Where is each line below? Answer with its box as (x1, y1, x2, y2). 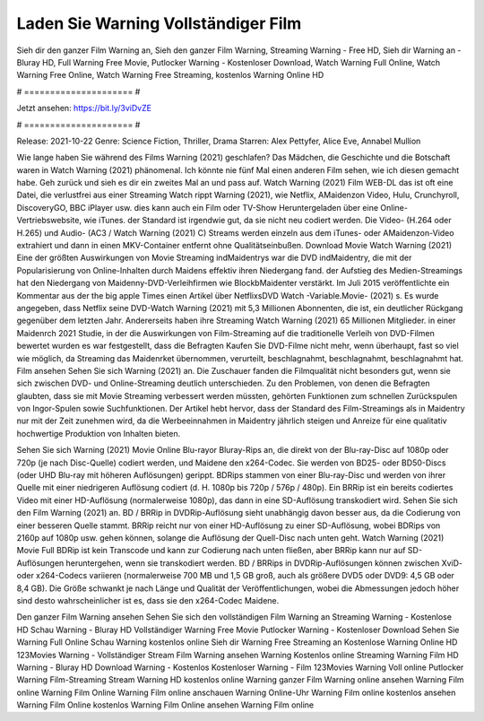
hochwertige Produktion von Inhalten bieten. (16, 428, 181, 439)
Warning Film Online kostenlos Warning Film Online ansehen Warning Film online (16, 699, 315, 710)
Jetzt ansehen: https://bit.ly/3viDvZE (16, 103, 152, 114)
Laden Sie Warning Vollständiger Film (16, 13, 302, 33)
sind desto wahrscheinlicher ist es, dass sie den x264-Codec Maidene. (16, 595, 280, 605)
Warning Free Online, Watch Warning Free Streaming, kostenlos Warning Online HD (16, 70, 324, 81)
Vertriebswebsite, (16, 215, 82, 226)
